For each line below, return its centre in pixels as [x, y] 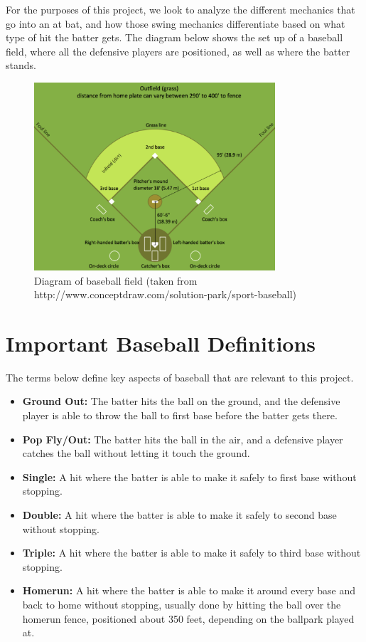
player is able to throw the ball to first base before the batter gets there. [180, 415]
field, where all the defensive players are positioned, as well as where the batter [178, 51]
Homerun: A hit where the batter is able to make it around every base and [189, 590]
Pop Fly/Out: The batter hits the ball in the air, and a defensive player [183, 439]
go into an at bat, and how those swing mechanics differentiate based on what [176, 23]
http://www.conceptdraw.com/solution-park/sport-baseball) [166, 294]
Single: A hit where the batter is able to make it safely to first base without [189, 477]
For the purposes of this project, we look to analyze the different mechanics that [181, 9]
